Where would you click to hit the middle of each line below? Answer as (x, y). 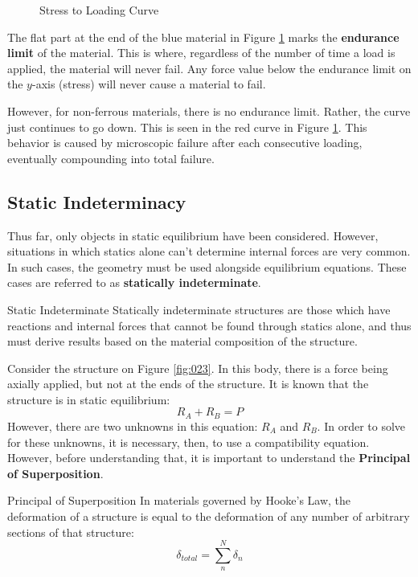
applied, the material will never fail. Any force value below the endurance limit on (209, 68)
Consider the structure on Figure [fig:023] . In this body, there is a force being (198, 368)
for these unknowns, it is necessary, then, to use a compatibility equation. (189, 442)
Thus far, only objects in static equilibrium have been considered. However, (193, 235)
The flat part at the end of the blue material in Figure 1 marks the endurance (203, 37)
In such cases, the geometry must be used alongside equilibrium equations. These (207, 266)
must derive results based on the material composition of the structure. (182, 341)
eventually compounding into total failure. (111, 158)
